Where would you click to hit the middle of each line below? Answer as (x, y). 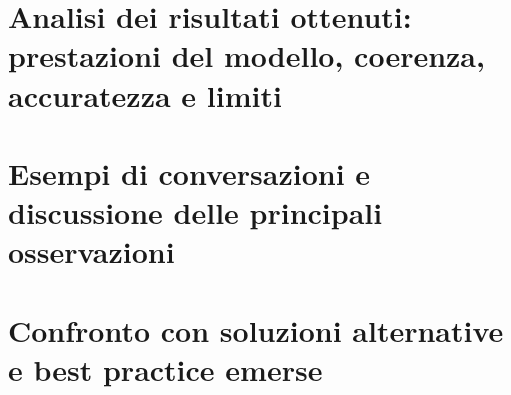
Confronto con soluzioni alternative (256, 329)
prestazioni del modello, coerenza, (246, 55)
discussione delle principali (195, 212)
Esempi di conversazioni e (189, 172)
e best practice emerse (165, 368)
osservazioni (91, 251)
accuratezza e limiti (145, 94)
